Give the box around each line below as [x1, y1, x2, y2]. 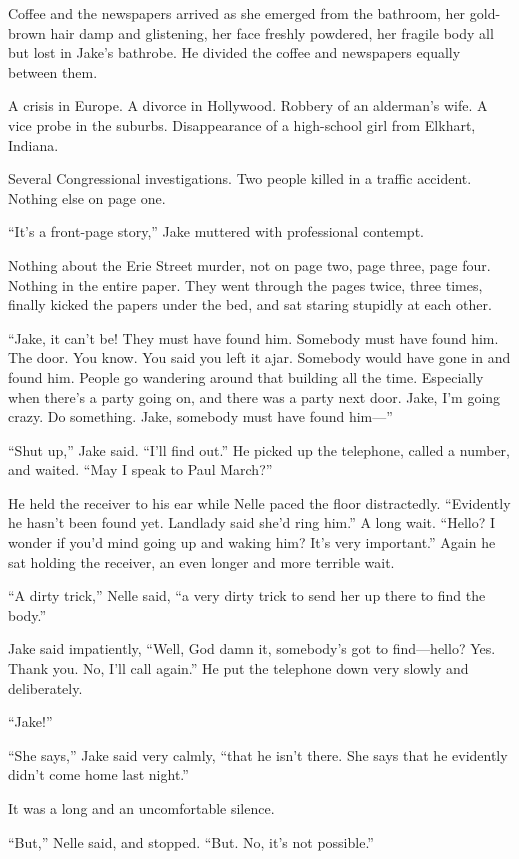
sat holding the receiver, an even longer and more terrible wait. [8, 551, 395, 572]
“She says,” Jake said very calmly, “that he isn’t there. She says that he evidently [8, 744, 508, 765]
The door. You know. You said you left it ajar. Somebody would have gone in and [8, 347, 511, 368]
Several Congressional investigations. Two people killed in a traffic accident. [8, 168, 472, 189]
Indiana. [8, 134, 59, 155]
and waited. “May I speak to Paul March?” [8, 459, 273, 480]
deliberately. [8, 677, 83, 698]
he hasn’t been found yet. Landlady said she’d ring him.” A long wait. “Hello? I [8, 512, 495, 533]
